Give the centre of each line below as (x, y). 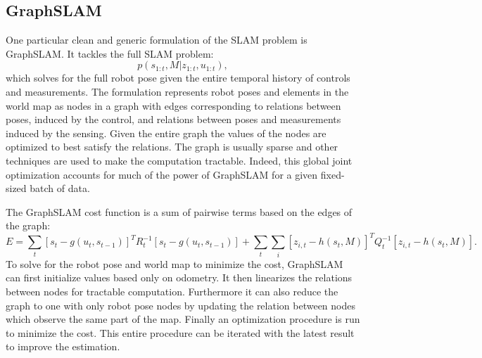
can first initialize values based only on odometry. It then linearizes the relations (179, 277)
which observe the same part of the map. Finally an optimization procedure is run (183, 319)
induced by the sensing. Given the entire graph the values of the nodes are (166, 133)
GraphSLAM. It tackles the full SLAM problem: (110, 53)
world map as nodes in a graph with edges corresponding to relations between (173, 105)
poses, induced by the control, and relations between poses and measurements (173, 119)
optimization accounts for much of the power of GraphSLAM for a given (162, 174)
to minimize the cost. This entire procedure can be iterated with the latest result (180, 332)
